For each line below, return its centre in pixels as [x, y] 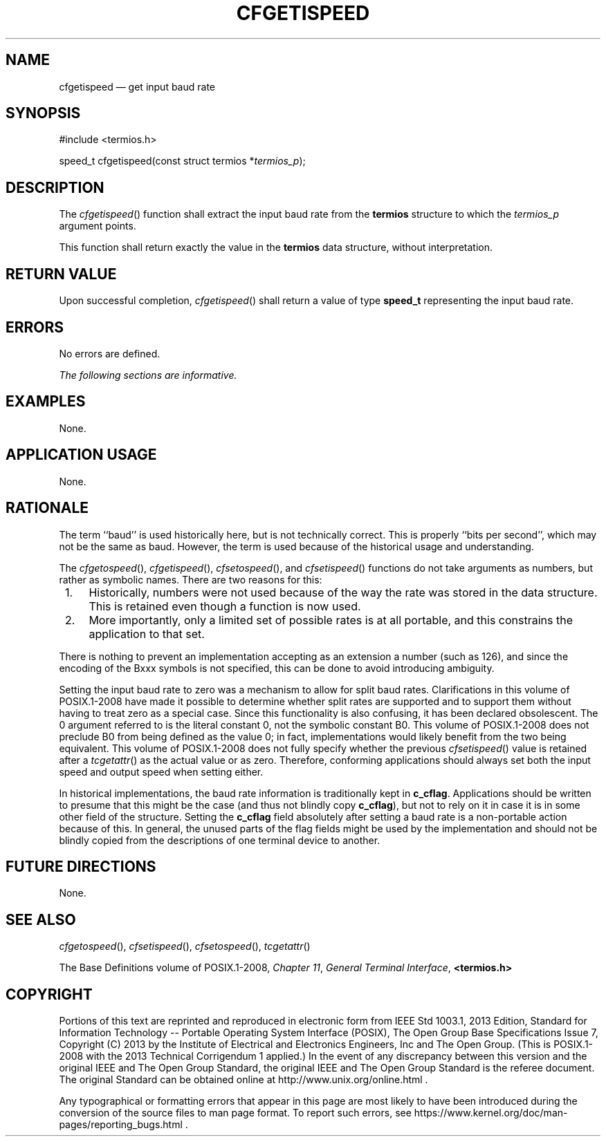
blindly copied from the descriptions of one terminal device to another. [220, 840]
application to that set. [147, 634]
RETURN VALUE [61, 274]
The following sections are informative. [148, 375]
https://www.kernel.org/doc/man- [491, 1113]
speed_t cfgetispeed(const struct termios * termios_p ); [182, 161]
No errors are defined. [110, 353]
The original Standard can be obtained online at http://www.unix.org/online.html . [244, 1080]
